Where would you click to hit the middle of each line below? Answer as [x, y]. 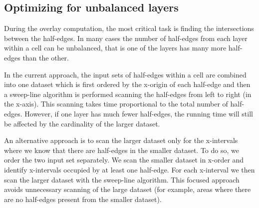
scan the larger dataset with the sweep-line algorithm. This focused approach [122, 179]
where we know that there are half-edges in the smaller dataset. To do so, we [122, 150]
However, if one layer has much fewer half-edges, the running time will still [139, 113]
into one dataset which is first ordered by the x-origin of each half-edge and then [127, 84]
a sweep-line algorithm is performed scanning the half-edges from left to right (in [128, 94]
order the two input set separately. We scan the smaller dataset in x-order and [124, 160]
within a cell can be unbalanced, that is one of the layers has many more [115, 48]
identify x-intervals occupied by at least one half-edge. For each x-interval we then [129, 169]
